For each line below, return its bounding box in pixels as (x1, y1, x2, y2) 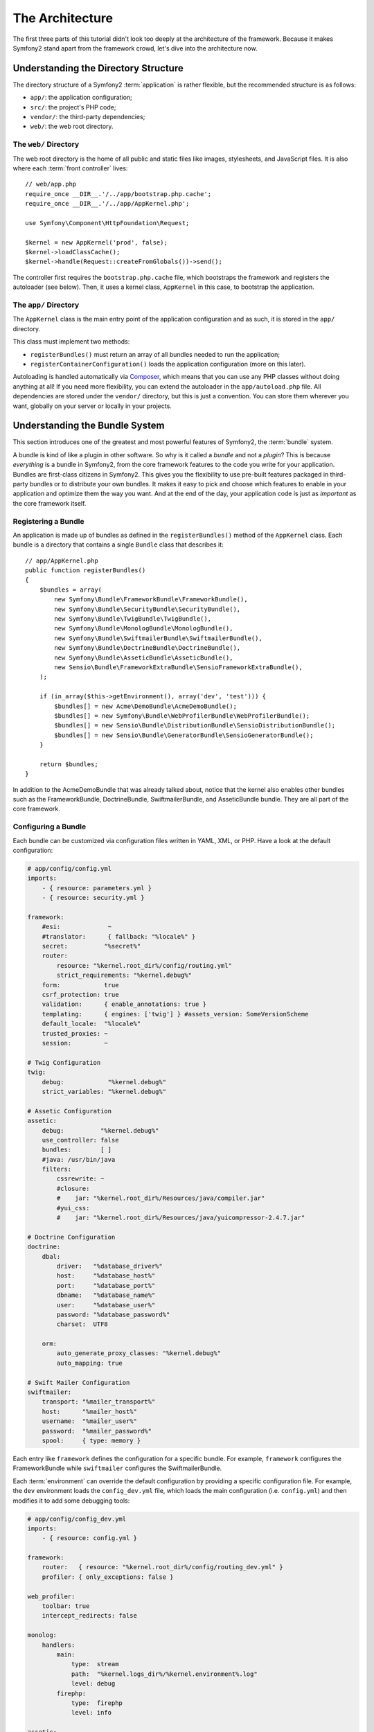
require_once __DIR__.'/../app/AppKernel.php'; (25, 200, 190, 208)
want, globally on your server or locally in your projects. (12, 402, 172, 410)
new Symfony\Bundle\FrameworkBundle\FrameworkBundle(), (54, 596, 249, 603)
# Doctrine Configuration (27, 1233, 116, 1241)
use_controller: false (42, 1136, 119, 1144)
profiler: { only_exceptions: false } (42, 1573, 174, 1581)
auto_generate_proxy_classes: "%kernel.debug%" (56, 1350, 222, 1357)
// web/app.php (25, 180, 77, 188)
